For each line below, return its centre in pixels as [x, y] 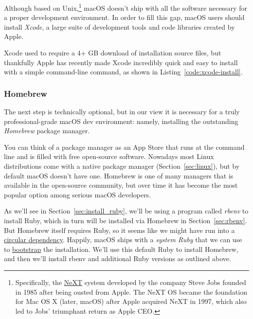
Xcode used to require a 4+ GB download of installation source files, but [113, 53]
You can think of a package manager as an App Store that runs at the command [124, 147]
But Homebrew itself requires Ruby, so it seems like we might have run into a [119, 230]
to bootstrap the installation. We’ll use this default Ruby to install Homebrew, [121, 249]
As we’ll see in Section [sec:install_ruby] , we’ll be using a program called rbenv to [126, 211]
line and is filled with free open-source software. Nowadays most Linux [109, 156]
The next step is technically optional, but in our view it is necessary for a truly [122, 112]
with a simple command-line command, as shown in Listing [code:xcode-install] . [123, 72]
